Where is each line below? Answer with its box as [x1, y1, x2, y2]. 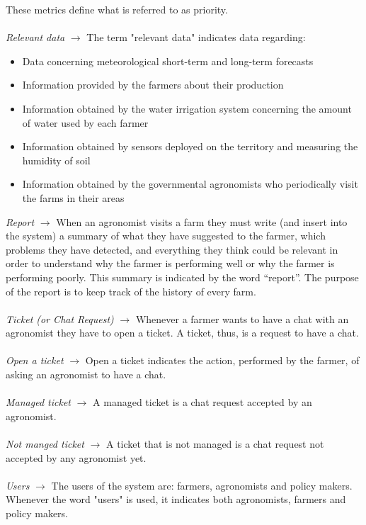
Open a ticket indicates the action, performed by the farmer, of [85, 353, 360, 368]
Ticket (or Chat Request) [6, 311, 114, 326]
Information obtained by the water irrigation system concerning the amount [22, 101, 352, 115]
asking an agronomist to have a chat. [6, 367, 166, 382]
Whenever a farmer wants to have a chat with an [135, 311, 349, 326]
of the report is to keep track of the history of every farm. [6, 283, 256, 298]
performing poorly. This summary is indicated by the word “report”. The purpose [6, 269, 359, 284]
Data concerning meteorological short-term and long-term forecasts [22, 53, 314, 68]
